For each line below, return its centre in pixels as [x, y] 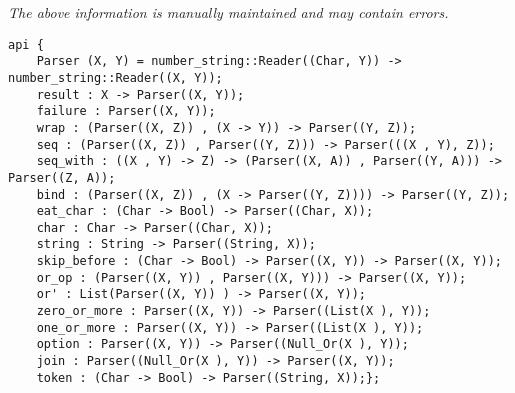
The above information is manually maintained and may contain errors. [228, 12]
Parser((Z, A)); [62, 177]
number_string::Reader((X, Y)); [115, 77]
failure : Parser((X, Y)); [126, 111]
